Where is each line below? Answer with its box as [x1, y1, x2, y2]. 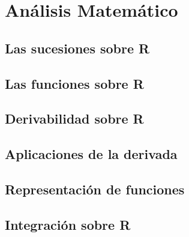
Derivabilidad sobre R [5, 109, 144, 128]
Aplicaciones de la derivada [5, 145, 178, 163]
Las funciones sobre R [5, 74, 144, 92]
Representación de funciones [5, 179, 185, 198]
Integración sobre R [5, 215, 131, 233]
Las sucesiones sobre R [5, 38, 150, 57]
